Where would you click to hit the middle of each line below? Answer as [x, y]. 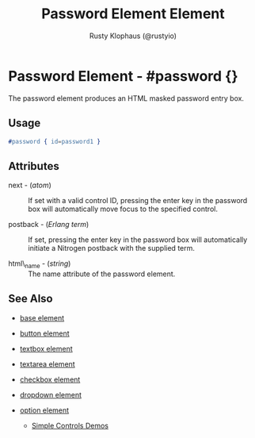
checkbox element [50, 379]
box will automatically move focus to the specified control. [123, 209]
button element [44, 333]
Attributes [34, 166]
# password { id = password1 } [55, 141]
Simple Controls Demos [70, 425]
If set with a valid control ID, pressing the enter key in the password [138, 201]
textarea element [47, 364]
